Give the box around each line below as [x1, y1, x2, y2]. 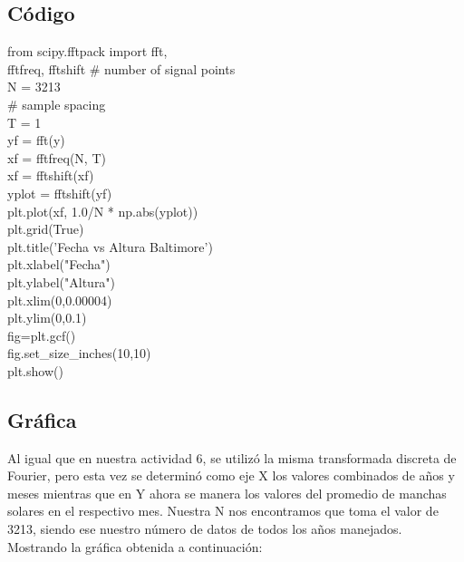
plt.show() [7, 361, 63, 380]
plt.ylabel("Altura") [7, 272, 116, 291]
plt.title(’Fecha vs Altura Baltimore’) [7, 237, 213, 256]
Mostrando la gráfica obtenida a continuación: [7, 537, 263, 556]
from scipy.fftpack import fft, [7, 42, 168, 61]
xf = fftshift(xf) [7, 166, 94, 185]
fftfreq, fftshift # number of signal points [7, 59, 236, 78]
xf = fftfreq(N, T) [7, 148, 106, 167]
